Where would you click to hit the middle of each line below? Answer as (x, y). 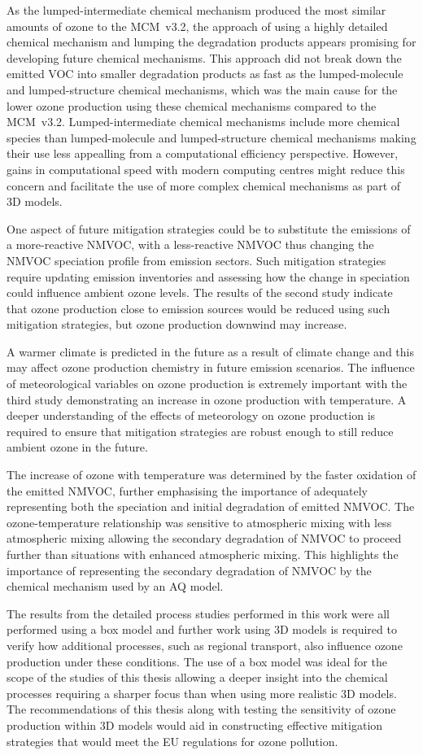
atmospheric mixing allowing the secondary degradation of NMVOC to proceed (204, 538)
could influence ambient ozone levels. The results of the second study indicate (200, 292)
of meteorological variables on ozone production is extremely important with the (207, 384)
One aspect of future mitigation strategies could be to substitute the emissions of (209, 228)
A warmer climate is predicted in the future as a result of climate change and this (210, 351)
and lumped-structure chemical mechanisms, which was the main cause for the (202, 89)
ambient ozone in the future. (77, 447)
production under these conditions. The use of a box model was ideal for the (197, 661)
